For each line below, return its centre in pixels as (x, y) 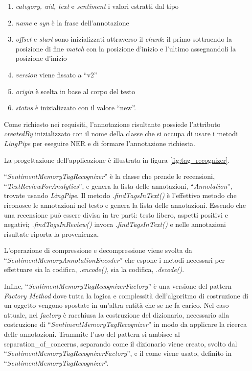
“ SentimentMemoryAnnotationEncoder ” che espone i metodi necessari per (115, 260)
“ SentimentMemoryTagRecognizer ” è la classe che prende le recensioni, (109, 176)
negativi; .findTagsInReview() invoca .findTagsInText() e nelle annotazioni (115, 224)
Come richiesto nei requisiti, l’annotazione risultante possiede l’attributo (112, 124)
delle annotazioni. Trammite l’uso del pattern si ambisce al (92, 334)
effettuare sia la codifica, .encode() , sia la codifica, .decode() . (94, 269)
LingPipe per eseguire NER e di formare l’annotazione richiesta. (100, 143)
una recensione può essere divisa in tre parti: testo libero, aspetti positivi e (116, 214)
